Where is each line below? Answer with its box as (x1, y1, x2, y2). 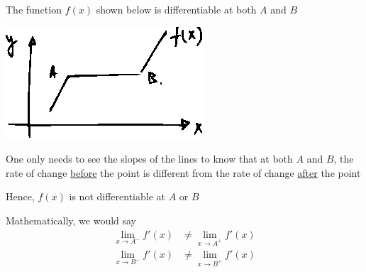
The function (6, 2, 62, 16)
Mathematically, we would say (6, 212, 137, 227)
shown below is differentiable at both (96, 2, 257, 16)
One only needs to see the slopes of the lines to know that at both (6, 151, 293, 166)
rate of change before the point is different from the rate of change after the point (6, 165, 361, 180)
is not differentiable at (69, 189, 165, 204)
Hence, (6, 189, 35, 204)
